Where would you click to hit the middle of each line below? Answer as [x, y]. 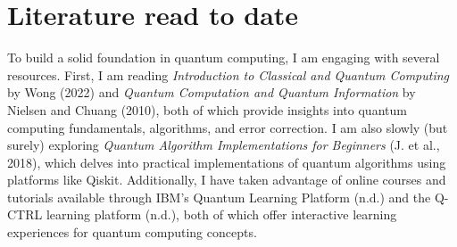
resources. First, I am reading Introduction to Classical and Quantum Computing [228, 74]
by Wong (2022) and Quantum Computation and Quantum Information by [212, 92]
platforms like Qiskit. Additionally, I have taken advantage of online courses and [227, 180]
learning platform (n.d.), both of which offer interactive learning [221, 214]
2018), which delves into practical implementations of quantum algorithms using [227, 162]
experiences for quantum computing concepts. [132, 232]
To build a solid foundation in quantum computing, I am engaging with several [224, 58]
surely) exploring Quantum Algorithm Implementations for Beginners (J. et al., [224, 145]
